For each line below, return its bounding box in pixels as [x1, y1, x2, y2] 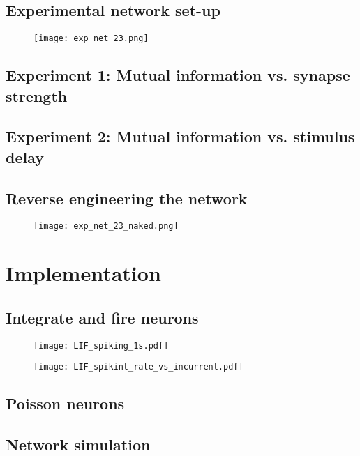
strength [6, 84, 68, 106]
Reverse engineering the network [6, 187, 248, 208]
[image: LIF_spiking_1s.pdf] [33, 340, 169, 351]
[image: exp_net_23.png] [33, 33, 149, 44]
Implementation [6, 259, 161, 287]
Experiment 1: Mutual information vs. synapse [6, 64, 350, 86]
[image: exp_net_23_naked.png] [33, 221, 179, 231]
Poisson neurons [6, 393, 125, 414]
